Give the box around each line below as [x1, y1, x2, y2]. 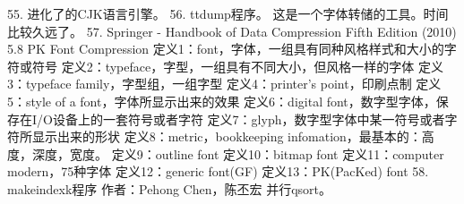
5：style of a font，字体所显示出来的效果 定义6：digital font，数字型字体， [7, 91, 436, 110]
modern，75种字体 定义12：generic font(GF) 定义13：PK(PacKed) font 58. [7, 162, 429, 181]
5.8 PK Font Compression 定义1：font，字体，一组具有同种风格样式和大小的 [7, 39, 444, 58]
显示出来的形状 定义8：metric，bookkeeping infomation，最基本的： [31, 127, 422, 146]
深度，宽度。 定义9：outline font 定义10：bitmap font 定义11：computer [31, 144, 444, 163]
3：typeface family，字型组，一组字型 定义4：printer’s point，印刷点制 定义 [7, 74, 442, 93]
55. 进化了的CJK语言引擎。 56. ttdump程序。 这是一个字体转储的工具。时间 [7, 4, 449, 22]
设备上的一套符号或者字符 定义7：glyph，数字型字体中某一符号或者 [52, 109, 445, 128]
